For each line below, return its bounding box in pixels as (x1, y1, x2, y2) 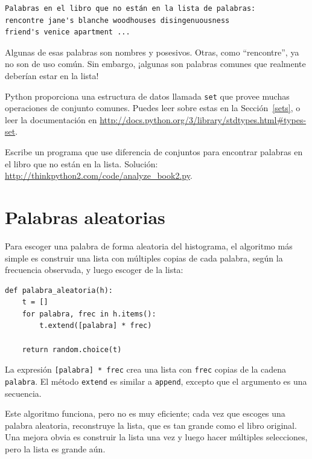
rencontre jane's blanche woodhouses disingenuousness (5, 16, 230, 25)
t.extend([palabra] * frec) (39, 321, 152, 330)
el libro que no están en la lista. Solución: (5, 157, 158, 170)
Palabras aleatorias (5, 204, 165, 229)
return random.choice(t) (22, 345, 122, 354)
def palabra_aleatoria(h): (5, 286, 113, 295)
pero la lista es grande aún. (5, 442, 106, 455)
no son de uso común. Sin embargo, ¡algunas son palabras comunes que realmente (5, 57, 306, 70)
